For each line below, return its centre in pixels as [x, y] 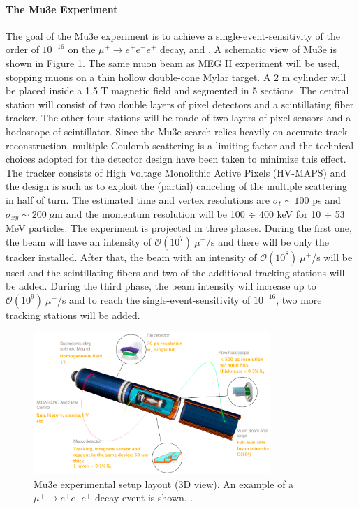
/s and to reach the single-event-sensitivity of [154, 299]
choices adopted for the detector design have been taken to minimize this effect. [176, 159]
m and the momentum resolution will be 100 [150, 213]
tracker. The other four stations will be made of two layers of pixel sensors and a [178, 118]
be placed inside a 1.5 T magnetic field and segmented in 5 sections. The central [177, 90]
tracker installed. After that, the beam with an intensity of [131, 257]
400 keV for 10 [290, 213]
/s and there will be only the [268, 241]
